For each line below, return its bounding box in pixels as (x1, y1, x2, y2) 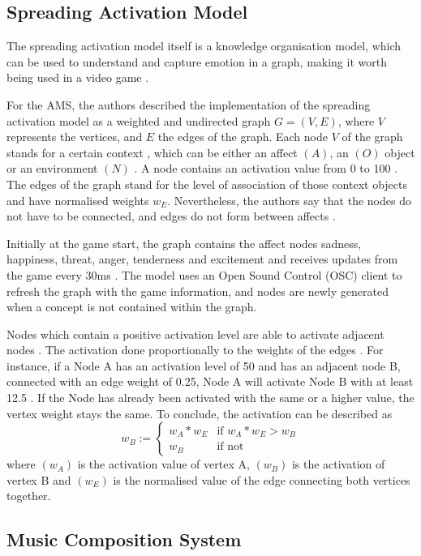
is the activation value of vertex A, (77, 455, 250, 473)
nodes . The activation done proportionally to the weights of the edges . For (6, 341, 384, 358)
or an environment (6, 160, 98, 177)
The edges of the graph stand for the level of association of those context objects (6, 175, 408, 192)
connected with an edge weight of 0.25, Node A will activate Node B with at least (6, 373, 414, 390)
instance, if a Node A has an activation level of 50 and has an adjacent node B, (6, 357, 401, 374)
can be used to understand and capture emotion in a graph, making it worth (6, 53, 387, 70)
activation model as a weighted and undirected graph (6, 112, 271, 129)
